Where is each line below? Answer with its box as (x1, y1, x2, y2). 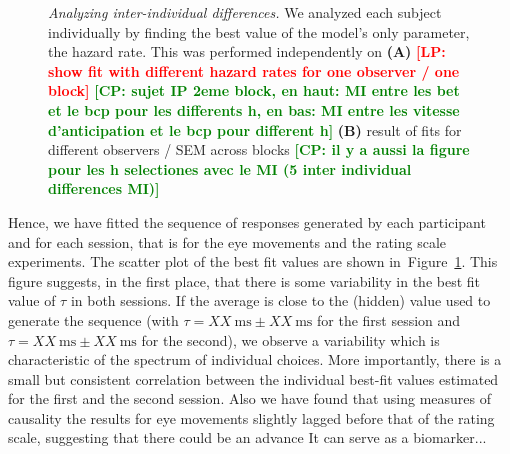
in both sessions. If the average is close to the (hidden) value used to (70, 290, 491, 311)
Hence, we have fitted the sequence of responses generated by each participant (8, 211, 486, 232)
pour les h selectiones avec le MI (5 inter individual (48, 158, 412, 179)
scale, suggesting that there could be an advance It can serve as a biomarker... (8, 427, 487, 448)
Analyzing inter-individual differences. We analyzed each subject (48, 2, 442, 22)
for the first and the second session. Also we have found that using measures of (8, 388, 491, 409)
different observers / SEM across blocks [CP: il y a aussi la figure (48, 139, 470, 160)
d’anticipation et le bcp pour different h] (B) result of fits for (48, 119, 462, 140)
